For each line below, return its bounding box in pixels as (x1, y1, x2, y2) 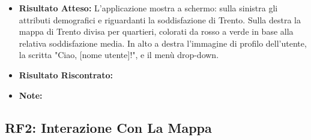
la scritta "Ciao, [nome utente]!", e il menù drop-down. (19, 48, 219, 61)
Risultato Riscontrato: (19, 68, 113, 81)
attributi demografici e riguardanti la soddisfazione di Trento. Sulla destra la (19, 13, 301, 26)
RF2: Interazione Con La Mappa (5, 118, 212, 136)
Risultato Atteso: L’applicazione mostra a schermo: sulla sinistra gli (19, 2, 278, 14)
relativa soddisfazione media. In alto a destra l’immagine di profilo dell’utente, (19, 36, 307, 49)
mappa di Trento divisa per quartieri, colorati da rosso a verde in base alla (19, 25, 294, 38)
